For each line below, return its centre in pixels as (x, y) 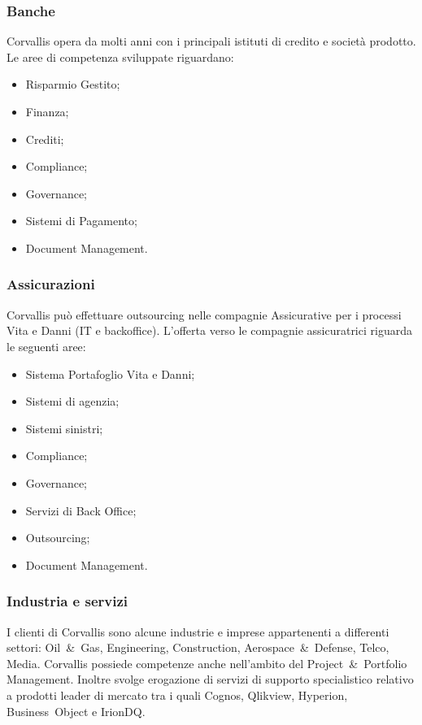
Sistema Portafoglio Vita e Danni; (110, 373)
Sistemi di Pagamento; (81, 221)
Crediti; (45, 139)
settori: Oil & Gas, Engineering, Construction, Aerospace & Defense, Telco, (198, 647)
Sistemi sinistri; (64, 428)
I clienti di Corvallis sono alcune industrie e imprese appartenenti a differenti (198, 631)
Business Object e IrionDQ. (76, 711)
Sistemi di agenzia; (72, 401)
